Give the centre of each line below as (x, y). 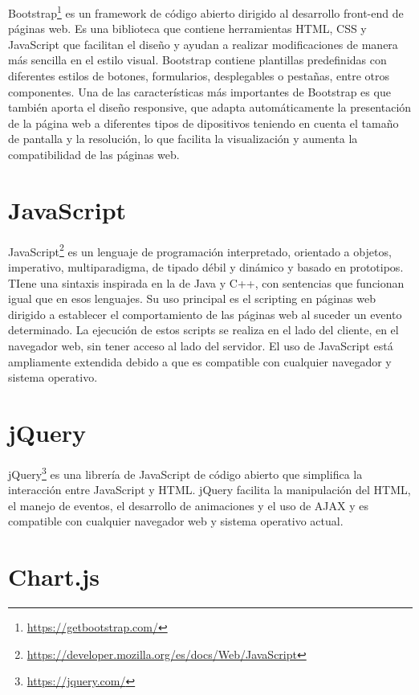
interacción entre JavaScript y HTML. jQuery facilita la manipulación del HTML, (209, 490)
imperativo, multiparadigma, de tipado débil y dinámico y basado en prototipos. (206, 266)
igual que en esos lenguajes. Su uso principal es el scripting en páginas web (192, 298)
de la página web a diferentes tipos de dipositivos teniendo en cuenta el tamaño (203, 123)
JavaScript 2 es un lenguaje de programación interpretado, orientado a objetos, (200, 250)
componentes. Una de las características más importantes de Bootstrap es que (199, 91)
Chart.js (54, 576)
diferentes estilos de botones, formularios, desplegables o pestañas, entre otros (199, 76)
